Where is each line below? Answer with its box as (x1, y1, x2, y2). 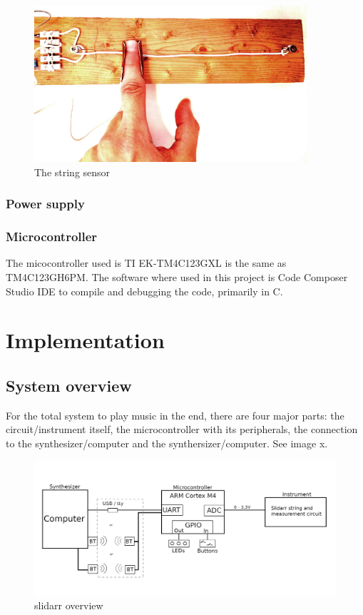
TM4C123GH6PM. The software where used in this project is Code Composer (6, 269, 348, 284)
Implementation (6, 325, 165, 355)
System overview (6, 374, 132, 396)
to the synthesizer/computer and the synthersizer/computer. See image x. (6, 435, 328, 450)
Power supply (6, 195, 85, 213)
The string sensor (34, 164, 111, 179)
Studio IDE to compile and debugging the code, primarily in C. (6, 283, 283, 298)
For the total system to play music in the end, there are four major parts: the (6, 407, 344, 422)
